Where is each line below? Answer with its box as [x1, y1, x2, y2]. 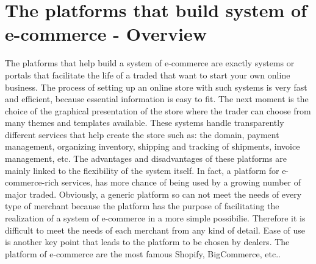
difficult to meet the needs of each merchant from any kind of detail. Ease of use [5, 223, 306, 236]
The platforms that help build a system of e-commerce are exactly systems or [5, 57, 295, 69]
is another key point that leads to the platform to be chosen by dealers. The [5, 235, 290, 248]
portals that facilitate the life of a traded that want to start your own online [5, 68, 290, 81]
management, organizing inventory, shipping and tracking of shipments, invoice [5, 140, 300, 153]
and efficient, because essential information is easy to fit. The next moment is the [5, 92, 309, 105]
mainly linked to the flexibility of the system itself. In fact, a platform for [5, 164, 279, 176]
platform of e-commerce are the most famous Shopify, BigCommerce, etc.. [5, 247, 281, 260]
